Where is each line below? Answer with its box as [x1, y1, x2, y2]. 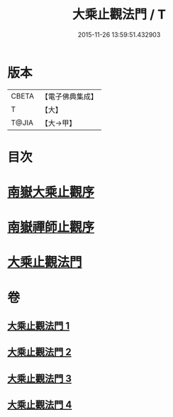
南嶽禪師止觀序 [7, 219, 95, 235]
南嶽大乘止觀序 [7, 184, 95, 201]
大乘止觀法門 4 [7, 399, 72, 411]
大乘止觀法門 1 [7, 320, 70, 332]
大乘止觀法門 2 [7, 346, 72, 358]
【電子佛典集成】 [40, 91, 98, 101]
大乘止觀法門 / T [72, 6, 167, 23]
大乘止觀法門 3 [7, 372, 72, 384]
